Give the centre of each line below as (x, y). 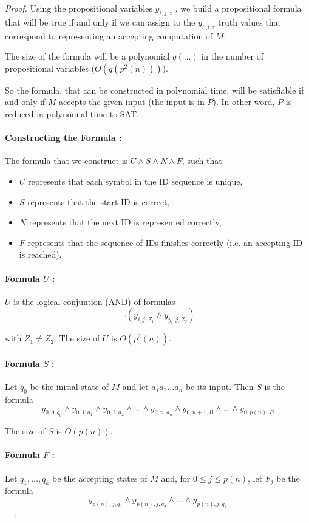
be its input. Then (219, 387)
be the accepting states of (100, 478)
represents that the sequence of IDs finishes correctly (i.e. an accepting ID (165, 242)
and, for (176, 478)
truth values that (250, 22)
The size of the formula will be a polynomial (87, 56)
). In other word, (244, 102)
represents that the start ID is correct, (99, 201)
